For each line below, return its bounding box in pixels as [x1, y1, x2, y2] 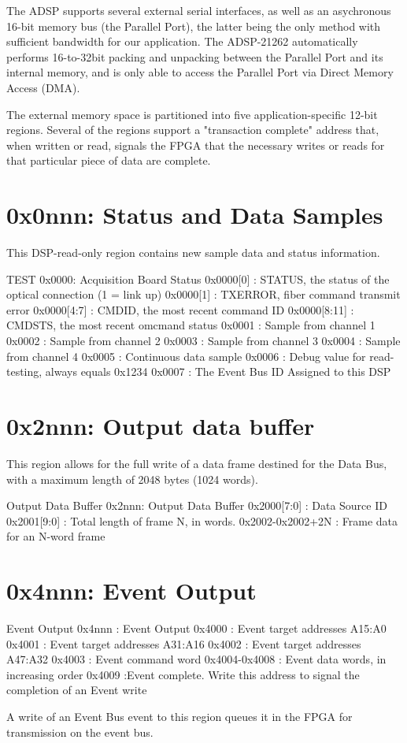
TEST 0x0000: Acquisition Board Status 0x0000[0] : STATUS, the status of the [6, 270, 390, 287]
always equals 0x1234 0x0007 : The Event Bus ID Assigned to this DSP [45, 363, 391, 380]
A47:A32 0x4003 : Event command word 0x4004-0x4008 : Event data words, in [6, 651, 387, 667]
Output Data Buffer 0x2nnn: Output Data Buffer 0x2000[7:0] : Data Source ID [6, 497, 387, 514]
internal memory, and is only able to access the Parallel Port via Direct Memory [6, 64, 394, 80]
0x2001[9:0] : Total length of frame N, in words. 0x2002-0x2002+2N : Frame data [6, 512, 398, 529]
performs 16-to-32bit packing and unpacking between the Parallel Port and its [6, 48, 383, 65]
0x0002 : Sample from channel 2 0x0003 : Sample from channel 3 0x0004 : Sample [6, 332, 401, 349]
